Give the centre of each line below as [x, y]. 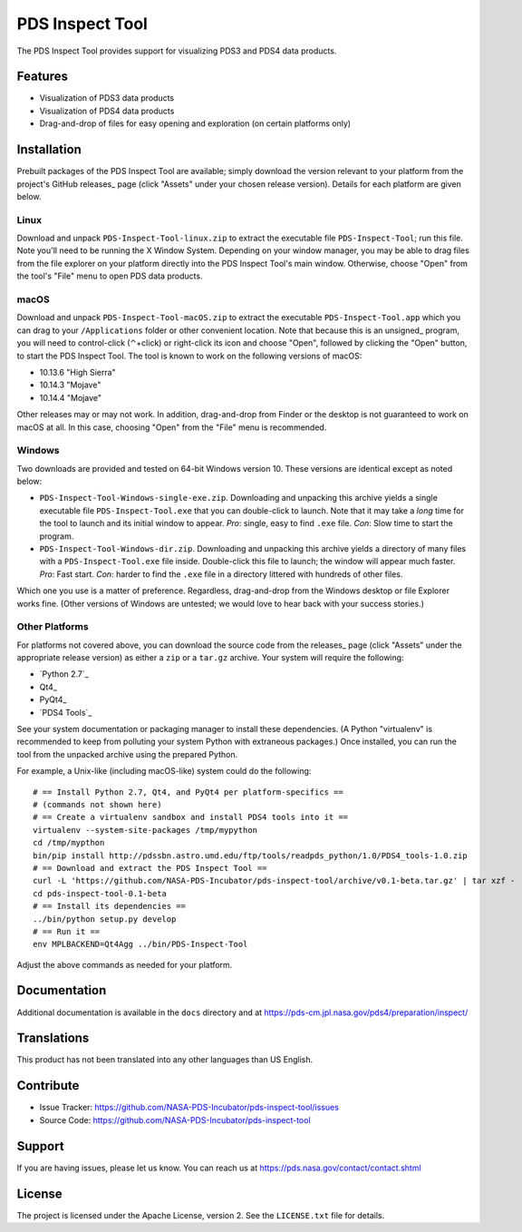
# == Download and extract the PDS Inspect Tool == [150, 868]
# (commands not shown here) [97, 804]
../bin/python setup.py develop [105, 919]
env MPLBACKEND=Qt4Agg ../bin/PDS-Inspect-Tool [140, 944]
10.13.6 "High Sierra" [78, 372]
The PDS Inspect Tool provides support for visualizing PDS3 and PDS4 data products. [177, 51]
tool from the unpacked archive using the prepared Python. [127, 754]
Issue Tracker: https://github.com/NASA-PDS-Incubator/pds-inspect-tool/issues [189, 1108]
